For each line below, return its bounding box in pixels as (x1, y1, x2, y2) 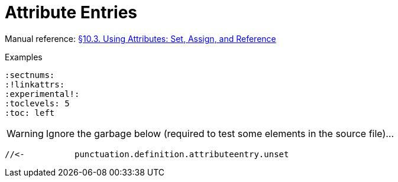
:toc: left (5, 108, 55, 118)
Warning (7, 127, 44, 139)
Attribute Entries (5, 2, 137, 22)
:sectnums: (5, 70, 55, 80)
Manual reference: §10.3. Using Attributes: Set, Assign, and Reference (5, 33, 276, 44)
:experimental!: (5, 89, 80, 99)
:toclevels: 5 (5, 98, 70, 108)
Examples (5, 51, 43, 62)
